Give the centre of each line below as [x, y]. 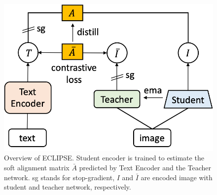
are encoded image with [177, 177]
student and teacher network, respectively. [68, 187]
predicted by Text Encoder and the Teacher [145, 168]
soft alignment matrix [37, 168]
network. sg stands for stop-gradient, [59, 177]
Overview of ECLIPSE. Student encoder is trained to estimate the [104, 158]
